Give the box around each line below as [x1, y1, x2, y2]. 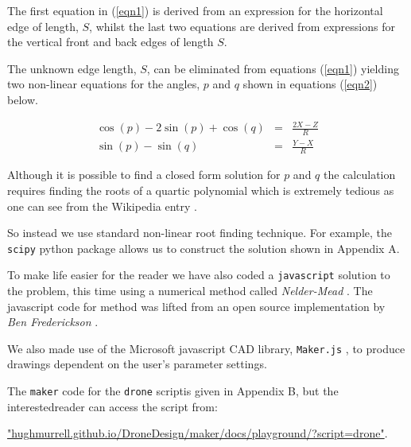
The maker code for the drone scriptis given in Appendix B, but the [7, 383, 339, 399]
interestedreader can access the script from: [7, 398, 218, 414]
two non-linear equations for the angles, [7, 76, 200, 92]
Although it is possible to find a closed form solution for [7, 166, 281, 183]
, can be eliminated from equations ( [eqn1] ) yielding [146, 60, 399, 76]
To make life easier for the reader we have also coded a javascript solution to [7, 266, 390, 283]
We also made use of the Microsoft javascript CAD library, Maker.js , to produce [7, 340, 405, 356]
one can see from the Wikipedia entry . [7, 197, 197, 214]
